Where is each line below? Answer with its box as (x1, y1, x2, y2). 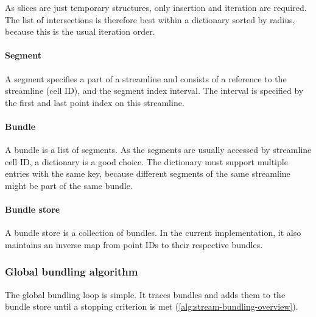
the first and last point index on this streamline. (5, 96, 184, 109)
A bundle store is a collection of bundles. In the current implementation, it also (5, 226, 301, 239)
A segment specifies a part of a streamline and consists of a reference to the (5, 72, 287, 85)
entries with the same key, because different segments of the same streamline (5, 167, 290, 180)
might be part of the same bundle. (5, 179, 133, 191)
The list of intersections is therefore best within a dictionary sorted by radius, (5, 13, 295, 26)
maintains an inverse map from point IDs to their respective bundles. (5, 238, 263, 251)
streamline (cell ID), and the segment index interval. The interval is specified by (5, 84, 304, 97)
